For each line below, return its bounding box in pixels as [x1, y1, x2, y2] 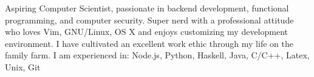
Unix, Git [5, 60, 41, 73]
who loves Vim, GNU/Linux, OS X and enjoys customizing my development [5, 25, 288, 38]
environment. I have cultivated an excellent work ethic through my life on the [5, 37, 293, 49]
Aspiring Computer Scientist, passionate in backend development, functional [5, 2, 289, 14]
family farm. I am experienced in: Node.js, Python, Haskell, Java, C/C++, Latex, [5, 49, 310, 61]
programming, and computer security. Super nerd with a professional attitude [5, 13, 294, 26]
